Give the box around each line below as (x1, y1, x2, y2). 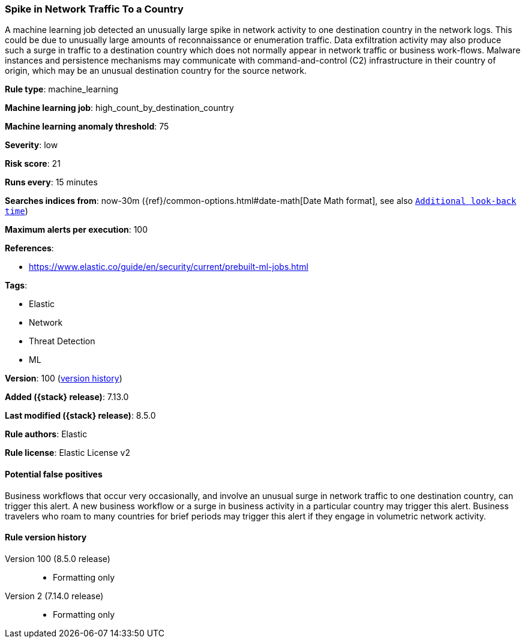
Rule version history (5, 532, 87, 543)
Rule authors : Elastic (5, 429, 88, 440)
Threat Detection (29, 336, 95, 347)
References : (5, 243, 54, 254)
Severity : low (5, 140, 58, 151)
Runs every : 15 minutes (5, 177, 98, 188)
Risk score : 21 (5, 158, 61, 169)
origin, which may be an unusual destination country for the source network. (5, 65, 307, 76)
